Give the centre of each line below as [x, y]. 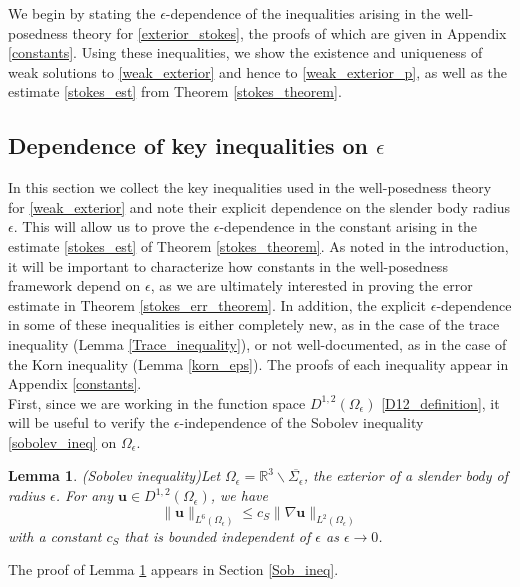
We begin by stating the [82, 13]
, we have [239, 495]
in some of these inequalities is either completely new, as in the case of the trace [254, 324]
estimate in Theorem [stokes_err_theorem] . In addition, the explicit [217, 304]
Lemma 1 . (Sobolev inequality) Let [114, 475]
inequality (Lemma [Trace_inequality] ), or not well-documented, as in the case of [257, 343]
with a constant [55, 535]
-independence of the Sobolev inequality [301, 422]
